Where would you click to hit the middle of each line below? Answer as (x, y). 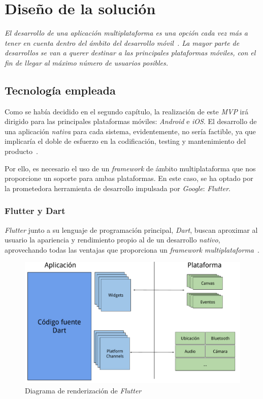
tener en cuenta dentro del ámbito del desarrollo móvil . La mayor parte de (122, 42)
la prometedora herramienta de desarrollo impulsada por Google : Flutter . (118, 188)
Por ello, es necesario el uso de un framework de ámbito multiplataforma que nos (130, 168)
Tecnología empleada (60, 90)
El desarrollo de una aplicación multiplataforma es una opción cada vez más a (126, 33)
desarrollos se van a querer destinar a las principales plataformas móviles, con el (130, 53)
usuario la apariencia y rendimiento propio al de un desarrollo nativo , (112, 240)
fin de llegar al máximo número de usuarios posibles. (86, 62)
